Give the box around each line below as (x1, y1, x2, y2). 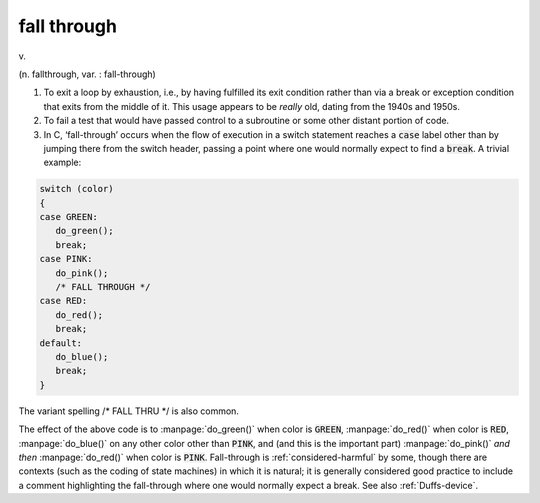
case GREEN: (39, 211, 99, 223)
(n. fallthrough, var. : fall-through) (18, 68, 157, 80)
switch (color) (39, 183, 114, 195)
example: (43, 156, 82, 169)
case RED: (39, 295, 88, 307)
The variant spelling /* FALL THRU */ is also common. (18, 405, 240, 417)
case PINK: (39, 253, 93, 265)
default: (39, 337, 83, 349)
